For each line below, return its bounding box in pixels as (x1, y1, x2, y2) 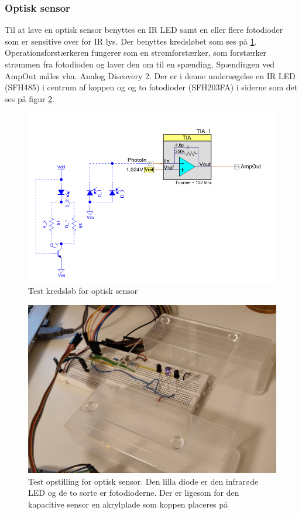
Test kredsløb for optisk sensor (28, 285, 138, 297)
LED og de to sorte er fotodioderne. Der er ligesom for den (28, 486, 239, 499)
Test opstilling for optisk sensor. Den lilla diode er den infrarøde (28, 475, 259, 487)
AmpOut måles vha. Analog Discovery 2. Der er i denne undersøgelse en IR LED (5, 69, 296, 82)
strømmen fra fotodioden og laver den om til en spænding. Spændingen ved (5, 58, 275, 70)
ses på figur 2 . (5, 92, 54, 104)
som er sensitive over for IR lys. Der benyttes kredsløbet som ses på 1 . (5, 35, 257, 47)
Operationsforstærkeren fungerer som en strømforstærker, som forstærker (5, 46, 267, 59)
